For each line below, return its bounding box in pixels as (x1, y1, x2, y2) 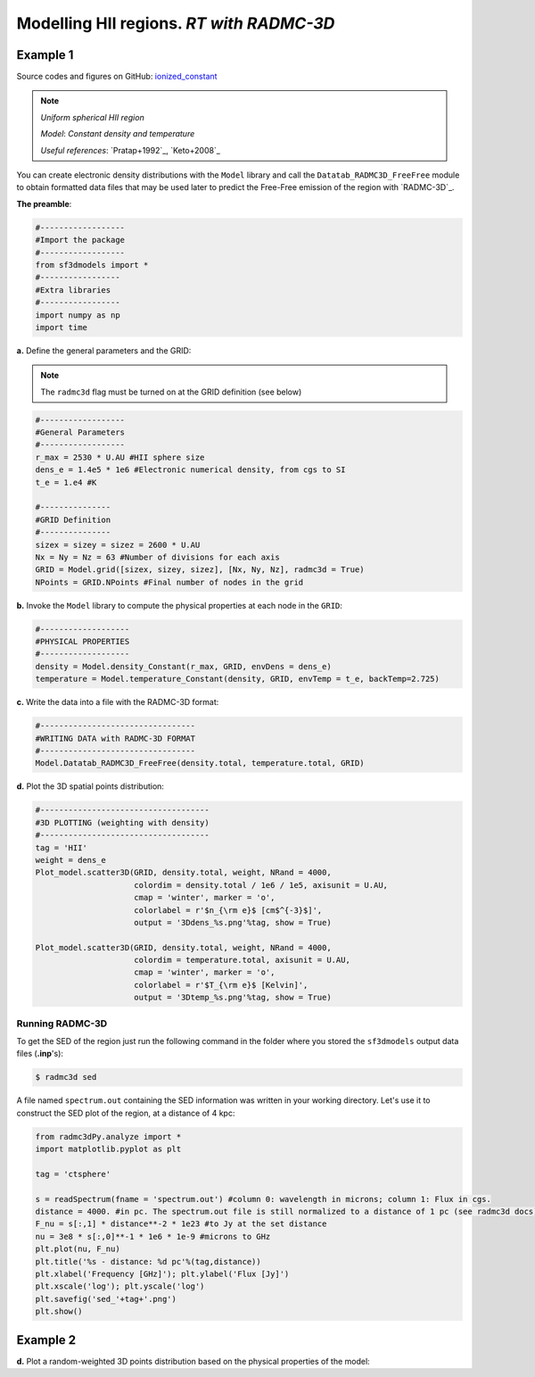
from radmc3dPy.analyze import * (35, 1132, 182, 1141)
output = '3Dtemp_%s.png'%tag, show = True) (134, 992, 332, 1003)
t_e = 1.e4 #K (35, 477, 97, 487)
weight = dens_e (35, 855, 107, 865)
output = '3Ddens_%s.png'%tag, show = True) (134, 917, 332, 927)
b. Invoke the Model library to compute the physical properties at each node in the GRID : (16, 600, 343, 610)
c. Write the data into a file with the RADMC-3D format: (16, 697, 219, 708)
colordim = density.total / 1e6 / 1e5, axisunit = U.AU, (134, 880, 388, 890)
